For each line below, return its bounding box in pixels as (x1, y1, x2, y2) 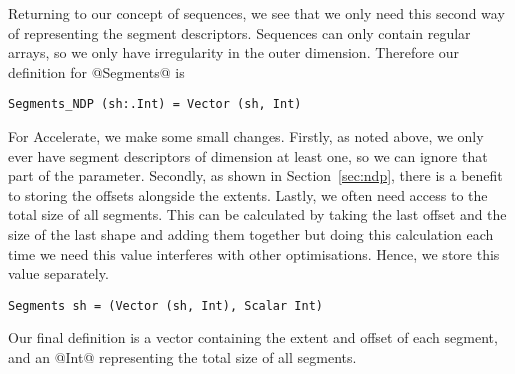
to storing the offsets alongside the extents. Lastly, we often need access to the (8, 184, 488, 205)
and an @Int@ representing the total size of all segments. (8, 347, 357, 368)
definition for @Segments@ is (8, 61, 185, 82)
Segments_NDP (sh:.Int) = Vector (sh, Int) (8, 97, 302, 112)
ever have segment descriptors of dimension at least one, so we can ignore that (8, 145, 488, 166)
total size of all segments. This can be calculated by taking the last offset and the (8, 204, 507, 225)
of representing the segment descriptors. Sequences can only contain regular (8, 22, 471, 43)
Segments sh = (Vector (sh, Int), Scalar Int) (8, 298, 323, 313)
